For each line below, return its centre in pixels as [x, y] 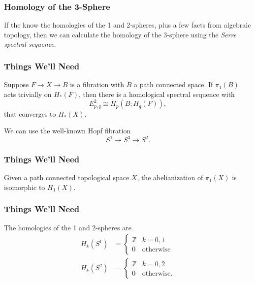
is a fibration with [97, 84]
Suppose [16, 84]
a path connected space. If [174, 84]
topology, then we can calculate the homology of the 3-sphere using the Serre [120, 34]
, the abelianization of [170, 177]
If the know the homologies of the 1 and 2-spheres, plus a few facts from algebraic [127, 25]
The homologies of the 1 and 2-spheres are [68, 227]
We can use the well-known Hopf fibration [67, 130]
